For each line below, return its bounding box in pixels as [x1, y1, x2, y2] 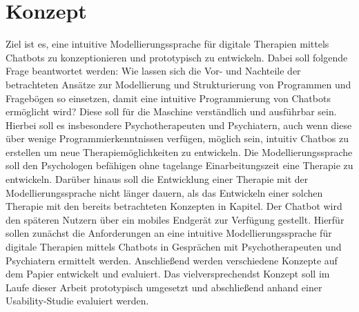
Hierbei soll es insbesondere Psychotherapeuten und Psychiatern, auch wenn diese [6, 117, 352, 132]
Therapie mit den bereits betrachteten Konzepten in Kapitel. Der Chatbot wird [6, 199, 342, 213]
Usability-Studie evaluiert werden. [6, 293, 149, 308]
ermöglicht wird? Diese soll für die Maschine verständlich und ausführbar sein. [6, 104, 337, 119]
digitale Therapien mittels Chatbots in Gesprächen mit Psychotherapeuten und [6, 240, 342, 254]
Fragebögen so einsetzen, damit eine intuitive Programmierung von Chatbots [6, 90, 331, 105]
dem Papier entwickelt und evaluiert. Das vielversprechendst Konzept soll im [6, 266, 330, 281]
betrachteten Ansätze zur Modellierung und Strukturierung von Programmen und [6, 77, 351, 91]
